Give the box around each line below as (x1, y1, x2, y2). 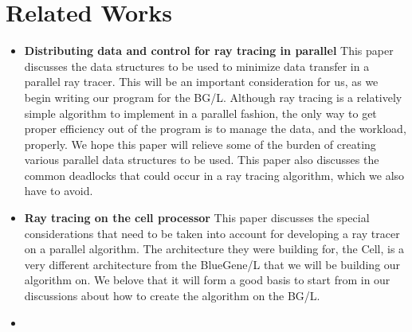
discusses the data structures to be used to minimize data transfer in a (24, 57, 370, 74)
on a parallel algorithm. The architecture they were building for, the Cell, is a (24, 240, 405, 257)
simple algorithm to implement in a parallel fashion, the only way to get (24, 104, 377, 121)
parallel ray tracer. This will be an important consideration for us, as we (24, 73, 379, 90)
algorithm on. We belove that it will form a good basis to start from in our (24, 271, 390, 288)
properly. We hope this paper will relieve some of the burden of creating (24, 135, 376, 152)
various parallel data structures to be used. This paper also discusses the (24, 151, 379, 168)
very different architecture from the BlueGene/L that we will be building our (24, 256, 401, 272)
